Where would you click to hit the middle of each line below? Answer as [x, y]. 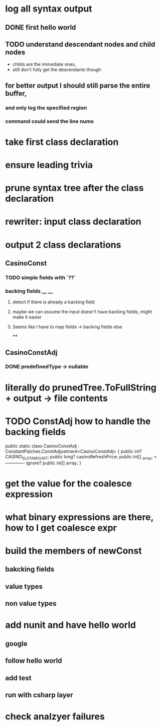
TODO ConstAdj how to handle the [78, 421]
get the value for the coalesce [68, 483]
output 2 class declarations [63, 245]
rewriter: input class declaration [73, 222]
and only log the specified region [46, 108]
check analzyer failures [55, 717]
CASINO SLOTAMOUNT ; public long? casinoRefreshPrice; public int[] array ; [79, 457]
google [16, 644]
